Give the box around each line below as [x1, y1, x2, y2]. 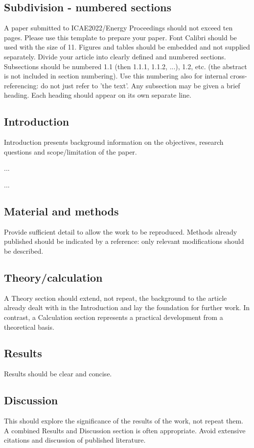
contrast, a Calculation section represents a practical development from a [4, 312, 223, 322]
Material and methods [4, 203, 119, 218]
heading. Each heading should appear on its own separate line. [4, 90, 191, 100]
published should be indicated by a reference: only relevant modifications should [4, 236, 244, 246]
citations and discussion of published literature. [4, 435, 146, 445]
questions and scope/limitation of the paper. [4, 146, 137, 157]
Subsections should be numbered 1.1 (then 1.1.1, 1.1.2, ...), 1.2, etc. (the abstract [4, 61, 247, 71]
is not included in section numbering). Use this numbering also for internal [4, 71, 228, 81]
